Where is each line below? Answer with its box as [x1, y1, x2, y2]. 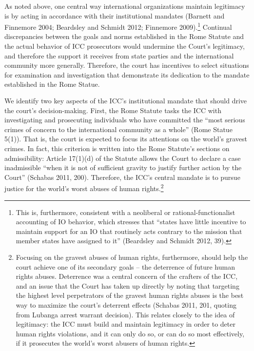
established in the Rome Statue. [4, 79, 100, 89]
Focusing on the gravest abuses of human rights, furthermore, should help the [16, 252, 248, 262]
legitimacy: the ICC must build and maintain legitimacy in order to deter [16, 319, 235, 329]
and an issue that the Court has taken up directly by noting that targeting [16, 280, 239, 291]
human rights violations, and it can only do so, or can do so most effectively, [16, 328, 245, 338]
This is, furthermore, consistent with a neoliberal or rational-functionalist [16, 207, 235, 217]
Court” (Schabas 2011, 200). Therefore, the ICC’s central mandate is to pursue [4, 172, 240, 182]
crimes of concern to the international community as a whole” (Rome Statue [4, 124, 233, 134]
